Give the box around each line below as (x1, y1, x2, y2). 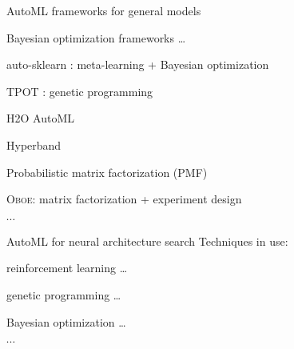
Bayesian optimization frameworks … (6, 29, 186, 46)
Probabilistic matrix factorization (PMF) (6, 163, 208, 180)
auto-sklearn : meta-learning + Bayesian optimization (6, 56, 269, 73)
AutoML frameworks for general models (6, 2, 201, 18)
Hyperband (6, 136, 62, 153)
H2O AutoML (6, 110, 74, 126)
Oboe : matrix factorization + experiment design (6, 191, 242, 207)
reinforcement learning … (6, 259, 128, 276)
